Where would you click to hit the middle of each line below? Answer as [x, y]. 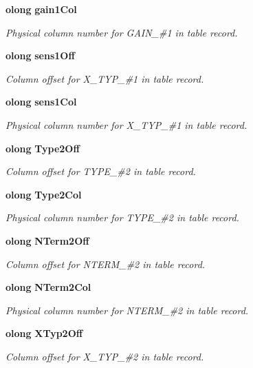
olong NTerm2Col [48, 287]
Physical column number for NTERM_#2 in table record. [127, 310]
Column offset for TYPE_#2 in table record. [101, 171]
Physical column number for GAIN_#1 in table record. [122, 32]
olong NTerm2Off [47, 240]
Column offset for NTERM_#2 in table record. [106, 264]
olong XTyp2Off [44, 333]
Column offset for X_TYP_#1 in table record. [105, 78]
